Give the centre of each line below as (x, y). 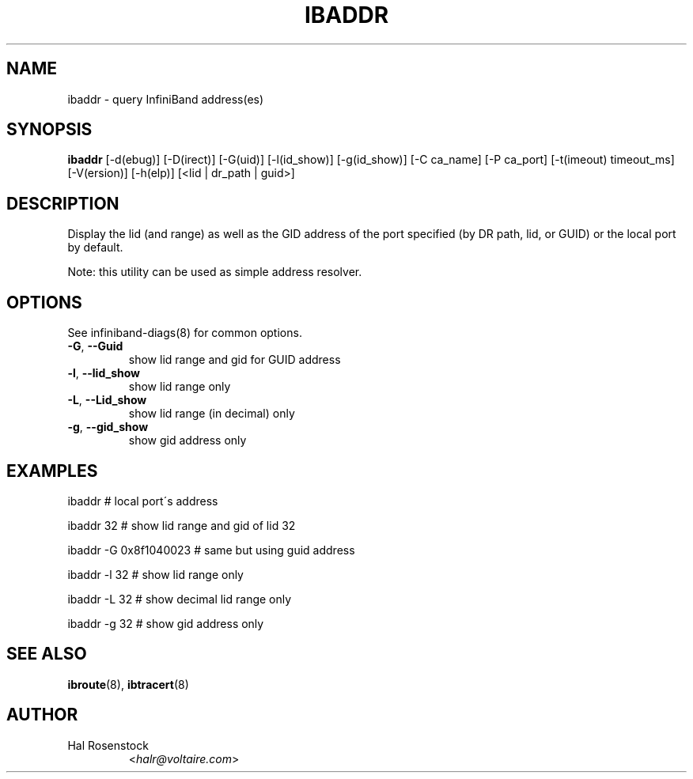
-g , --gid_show (108, 427)
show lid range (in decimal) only (212, 414)
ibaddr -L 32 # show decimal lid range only (180, 599)
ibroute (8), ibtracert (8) (128, 684)
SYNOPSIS (49, 130)
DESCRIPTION (63, 203)
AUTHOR (42, 715)
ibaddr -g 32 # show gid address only (166, 623)
